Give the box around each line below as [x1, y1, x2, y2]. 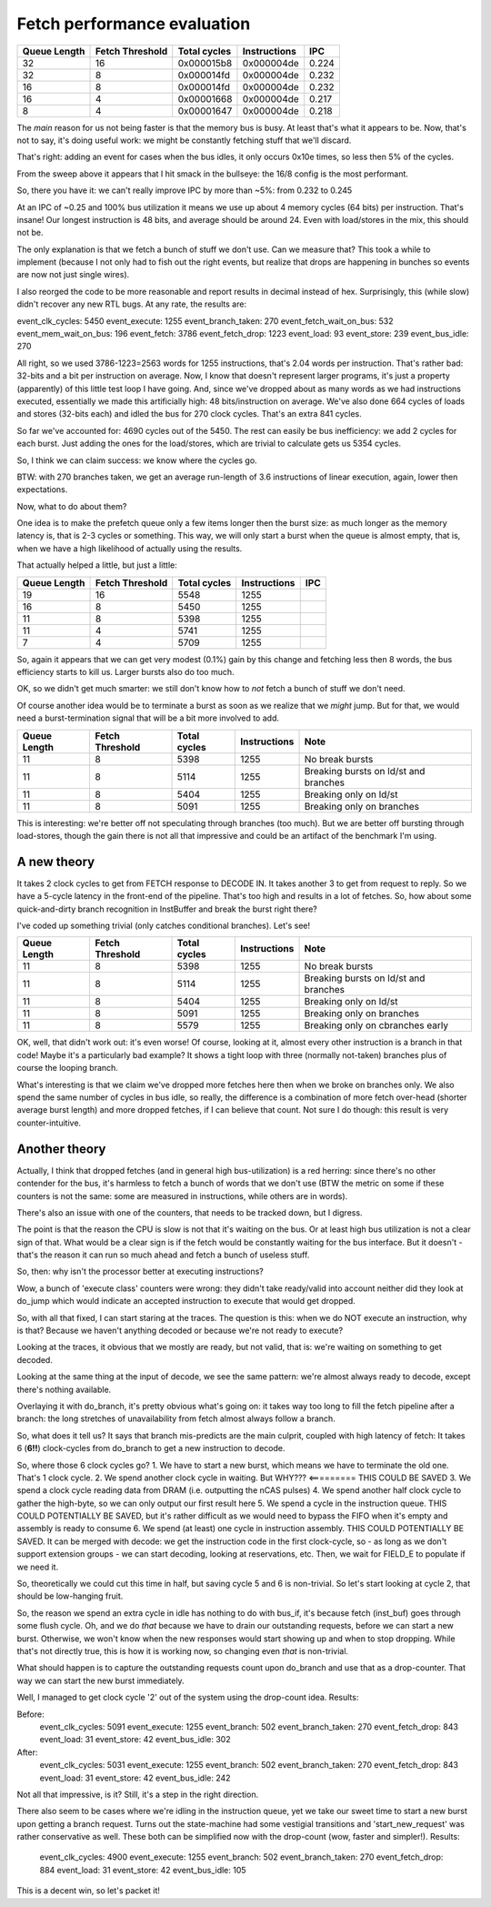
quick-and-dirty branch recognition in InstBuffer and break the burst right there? [16, 903, 317, 914]
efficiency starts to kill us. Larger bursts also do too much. [16, 667, 235, 678]
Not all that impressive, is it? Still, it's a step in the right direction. [16, 1789, 259, 1800]
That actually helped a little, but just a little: [16, 560, 177, 570]
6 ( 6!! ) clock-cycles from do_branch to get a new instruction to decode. [16, 1443, 286, 1454]
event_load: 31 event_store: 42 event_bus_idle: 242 [39, 1772, 231, 1783]
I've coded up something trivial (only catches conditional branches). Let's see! [16, 920, 311, 932]
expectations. [16, 484, 68, 495]
